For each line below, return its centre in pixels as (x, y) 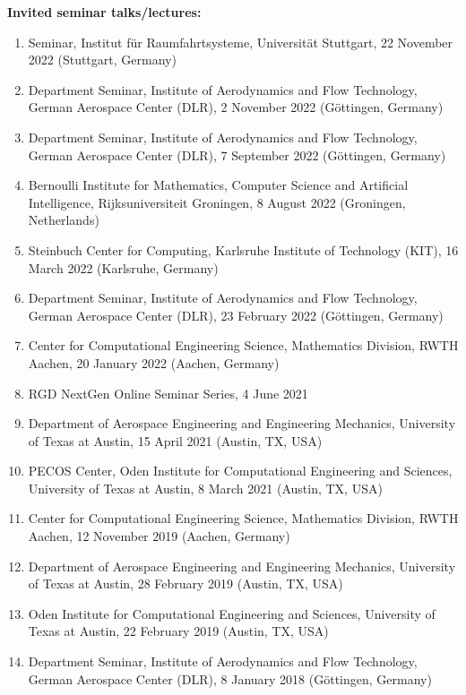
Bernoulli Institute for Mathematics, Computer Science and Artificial (218, 185)
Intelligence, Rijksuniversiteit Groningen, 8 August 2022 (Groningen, (217, 202)
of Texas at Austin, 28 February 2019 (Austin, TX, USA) (186, 583)
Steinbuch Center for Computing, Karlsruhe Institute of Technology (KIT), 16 (243, 249)
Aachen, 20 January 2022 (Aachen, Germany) (154, 362)
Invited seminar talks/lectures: (104, 12)
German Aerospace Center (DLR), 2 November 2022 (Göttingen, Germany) (236, 107)
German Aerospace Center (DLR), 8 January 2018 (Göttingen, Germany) (230, 678)
